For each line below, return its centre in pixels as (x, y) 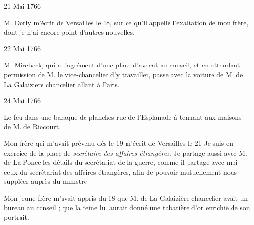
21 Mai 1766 (22, 6)
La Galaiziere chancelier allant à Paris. (62, 84)
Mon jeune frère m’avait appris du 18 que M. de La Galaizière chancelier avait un (126, 197)
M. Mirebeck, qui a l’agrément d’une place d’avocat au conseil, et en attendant (122, 65)
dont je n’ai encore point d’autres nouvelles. (69, 32)
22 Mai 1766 (22, 48)
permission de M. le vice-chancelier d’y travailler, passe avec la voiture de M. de (124, 74)
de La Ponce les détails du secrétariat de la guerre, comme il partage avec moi (121, 162)
